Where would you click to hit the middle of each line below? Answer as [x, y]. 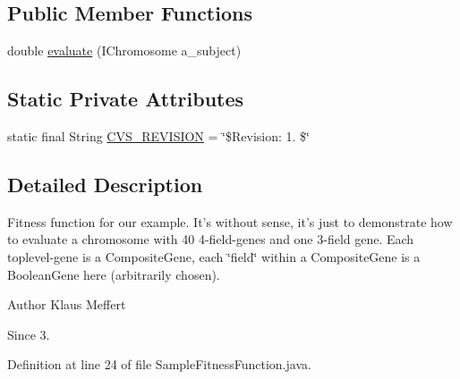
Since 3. [29, 334]
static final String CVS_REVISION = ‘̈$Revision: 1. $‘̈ [158, 136]
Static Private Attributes [126, 99]
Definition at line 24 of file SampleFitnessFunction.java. [159, 364]
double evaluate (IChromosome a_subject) [124, 51]
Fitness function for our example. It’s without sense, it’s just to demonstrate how [230, 221]
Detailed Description [105, 184]
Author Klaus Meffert [67, 304]
